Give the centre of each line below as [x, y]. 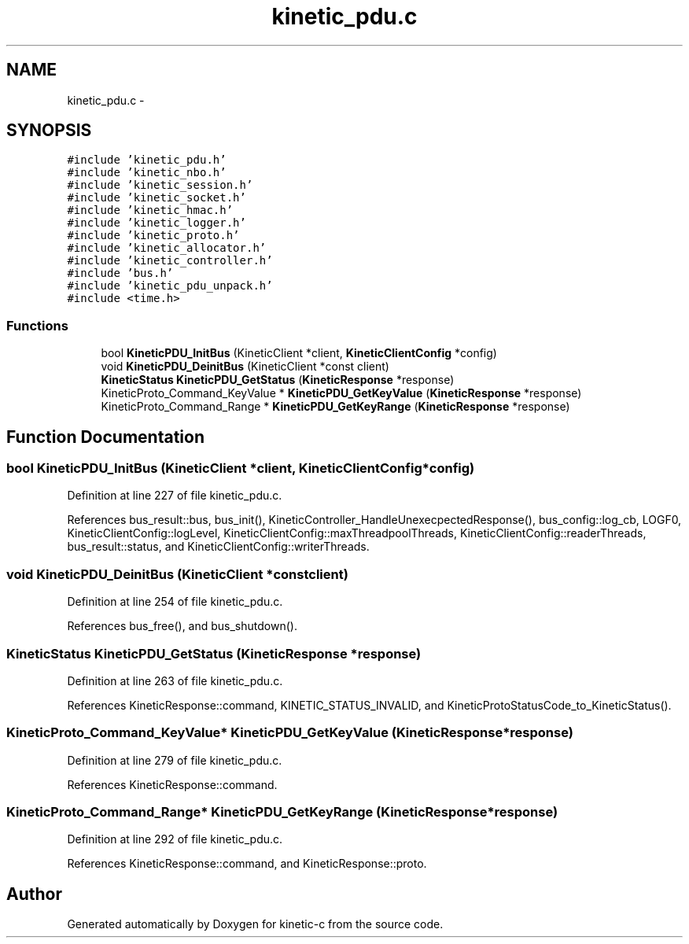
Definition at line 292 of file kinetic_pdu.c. [175, 839]
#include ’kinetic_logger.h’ [157, 223]
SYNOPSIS [49, 131]
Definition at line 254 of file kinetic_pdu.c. [175, 602]
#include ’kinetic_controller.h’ [170, 261]
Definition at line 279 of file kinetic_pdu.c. [175, 760]
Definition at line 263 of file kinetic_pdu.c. [175, 680]
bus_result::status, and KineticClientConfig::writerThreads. [218, 547]
